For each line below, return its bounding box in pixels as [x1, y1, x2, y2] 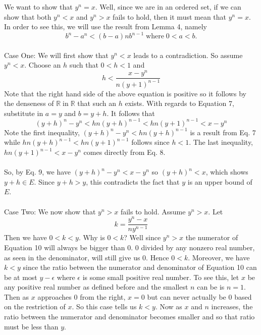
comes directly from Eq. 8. [83, 147, 166, 157]
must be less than [4, 321, 59, 331]
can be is [197, 282, 225, 292]
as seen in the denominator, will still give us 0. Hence [4, 252, 169, 262]
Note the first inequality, [4, 127, 80, 137]
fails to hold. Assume [120, 206, 186, 216]
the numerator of [185, 232, 238, 243]
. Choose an [24, 60, 61, 70]
